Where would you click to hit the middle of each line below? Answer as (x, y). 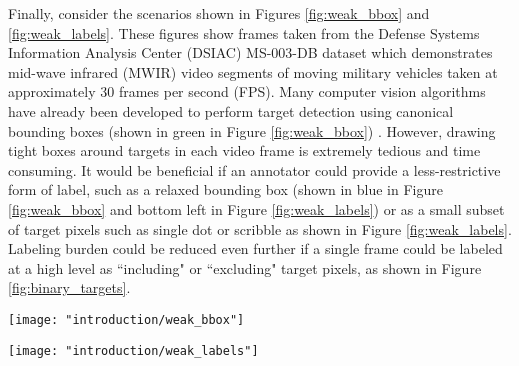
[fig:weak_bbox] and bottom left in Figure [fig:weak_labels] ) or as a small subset (256, 208)
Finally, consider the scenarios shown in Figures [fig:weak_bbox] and (219, 13)
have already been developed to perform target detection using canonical (231, 110)
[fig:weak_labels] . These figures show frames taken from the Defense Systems (244, 32)
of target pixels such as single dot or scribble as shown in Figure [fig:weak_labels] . (260, 228)
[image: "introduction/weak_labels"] (133, 350)
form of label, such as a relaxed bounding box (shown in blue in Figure (225, 189)
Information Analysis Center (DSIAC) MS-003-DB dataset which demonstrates (250, 52)
